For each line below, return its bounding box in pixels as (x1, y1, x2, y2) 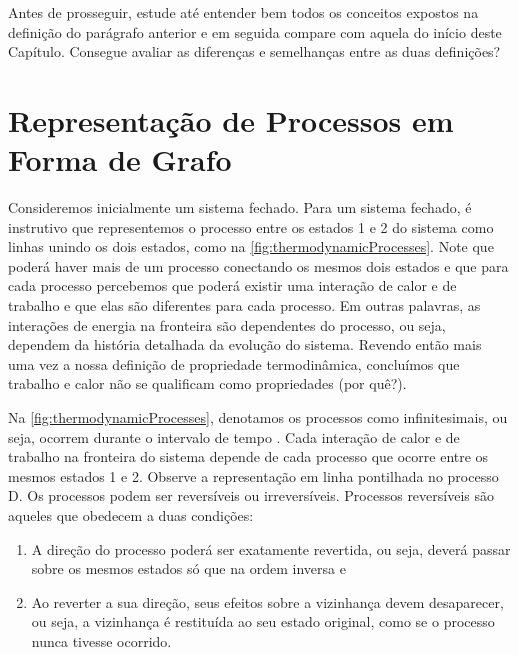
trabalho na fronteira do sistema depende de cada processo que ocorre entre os (8, 446, 489, 467)
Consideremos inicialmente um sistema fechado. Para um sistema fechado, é (8, 197, 472, 218)
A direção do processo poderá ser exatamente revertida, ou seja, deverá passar (31, 538, 511, 559)
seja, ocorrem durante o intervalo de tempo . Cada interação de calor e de (8, 426, 460, 447)
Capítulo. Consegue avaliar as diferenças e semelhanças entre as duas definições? (8, 41, 501, 62)
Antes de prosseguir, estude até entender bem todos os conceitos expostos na (8, 2, 479, 22)
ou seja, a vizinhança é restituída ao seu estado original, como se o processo (31, 611, 495, 632)
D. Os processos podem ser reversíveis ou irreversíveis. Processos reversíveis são (8, 485, 494, 506)
